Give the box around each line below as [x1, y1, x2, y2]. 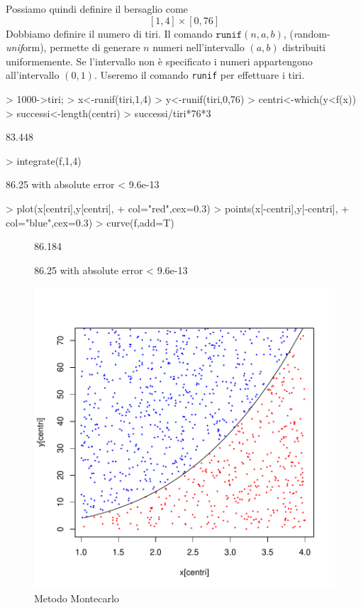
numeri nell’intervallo [152, 40, 245, 55]
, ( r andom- [283, 26, 331, 40]
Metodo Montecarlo [34, 590, 119, 605]
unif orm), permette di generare [6, 40, 140, 55]
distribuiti [282, 40, 326, 55]
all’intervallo [6, 67, 60, 82]
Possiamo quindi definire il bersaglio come [6, 1, 188, 16]
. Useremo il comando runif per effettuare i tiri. [94, 67, 305, 82]
